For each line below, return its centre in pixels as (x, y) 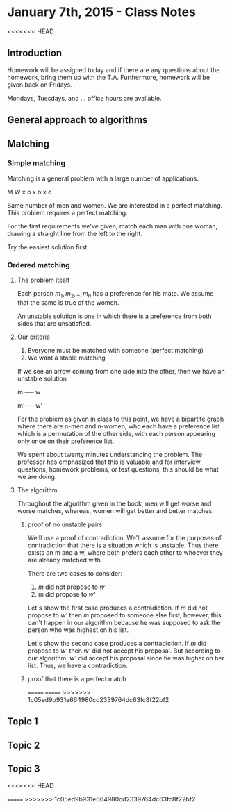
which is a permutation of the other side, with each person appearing (116, 433)
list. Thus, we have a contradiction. (78, 665)
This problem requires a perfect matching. (67, 212)
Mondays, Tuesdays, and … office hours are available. (84, 98)
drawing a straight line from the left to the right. (75, 233)
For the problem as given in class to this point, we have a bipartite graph (121, 419)
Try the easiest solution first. (48, 247)
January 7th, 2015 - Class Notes (101, 12)
